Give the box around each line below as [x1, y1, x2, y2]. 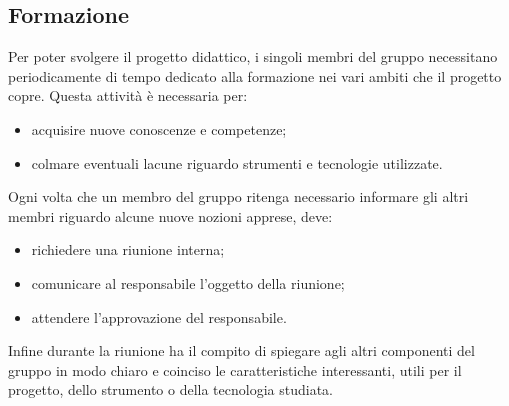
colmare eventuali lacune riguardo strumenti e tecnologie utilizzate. [31, 152, 443, 173]
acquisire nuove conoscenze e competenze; [31, 118, 287, 139]
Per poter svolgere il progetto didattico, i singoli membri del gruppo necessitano [8, 46, 498, 67]
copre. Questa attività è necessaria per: [8, 85, 248, 106]
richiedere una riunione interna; [31, 239, 225, 260]
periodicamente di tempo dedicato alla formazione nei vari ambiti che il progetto [8, 65, 502, 86]
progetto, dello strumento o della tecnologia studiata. [8, 379, 333, 400]
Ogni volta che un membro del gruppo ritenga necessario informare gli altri [8, 186, 469, 207]
